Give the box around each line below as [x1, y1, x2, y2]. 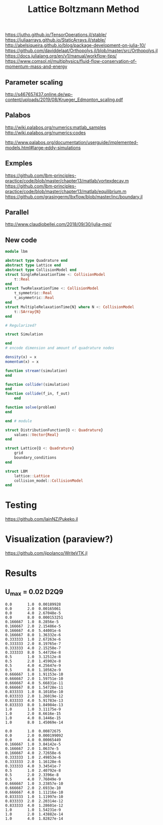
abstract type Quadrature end [5, 258, 68, 263]
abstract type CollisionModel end [5, 267, 77, 272]
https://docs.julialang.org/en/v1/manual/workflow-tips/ [5, 53, 117, 59]
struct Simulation [5, 332, 43, 337]
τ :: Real [14, 276, 30, 282]
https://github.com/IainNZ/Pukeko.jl [5, 516, 78, 522]
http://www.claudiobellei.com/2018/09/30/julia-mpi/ [5, 221, 112, 227]
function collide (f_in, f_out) [5, 391, 70, 396]
